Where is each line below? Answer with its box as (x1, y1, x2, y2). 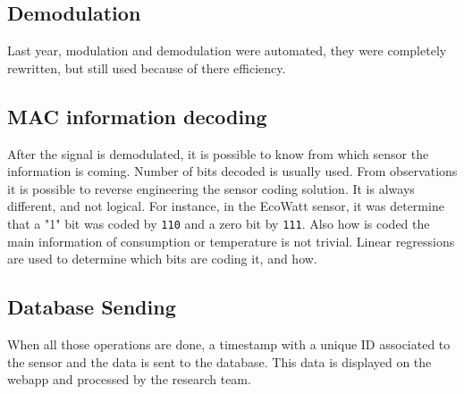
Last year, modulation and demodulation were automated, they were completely (7, 41, 447, 60)
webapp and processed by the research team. (7, 370, 251, 389)
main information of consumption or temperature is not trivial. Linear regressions (7, 231, 455, 250)
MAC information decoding (7, 102, 267, 130)
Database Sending (7, 293, 176, 321)
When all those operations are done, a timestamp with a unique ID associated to (7, 335, 451, 354)
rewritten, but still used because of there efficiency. (7, 58, 286, 77)
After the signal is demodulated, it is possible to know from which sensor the (7, 144, 429, 163)
